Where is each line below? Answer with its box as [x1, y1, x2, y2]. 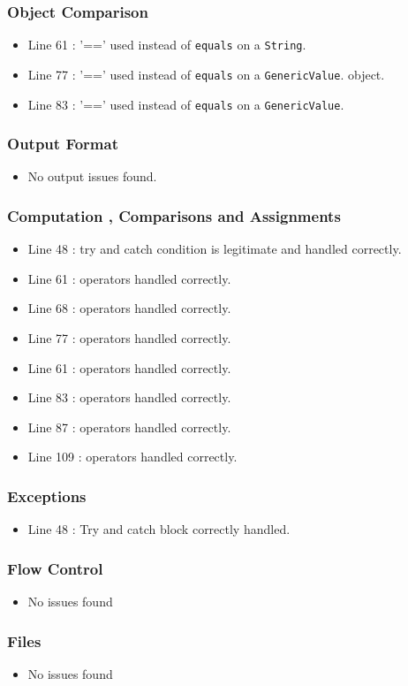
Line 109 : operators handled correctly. [27, 447, 238, 466]
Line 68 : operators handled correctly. [27, 299, 231, 317]
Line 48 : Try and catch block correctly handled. [27, 520, 291, 538]
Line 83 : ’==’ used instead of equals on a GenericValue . [27, 95, 344, 113]
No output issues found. [27, 167, 157, 186]
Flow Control [7, 557, 103, 579]
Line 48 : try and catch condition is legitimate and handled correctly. [27, 240, 402, 258]
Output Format [7, 133, 118, 155]
